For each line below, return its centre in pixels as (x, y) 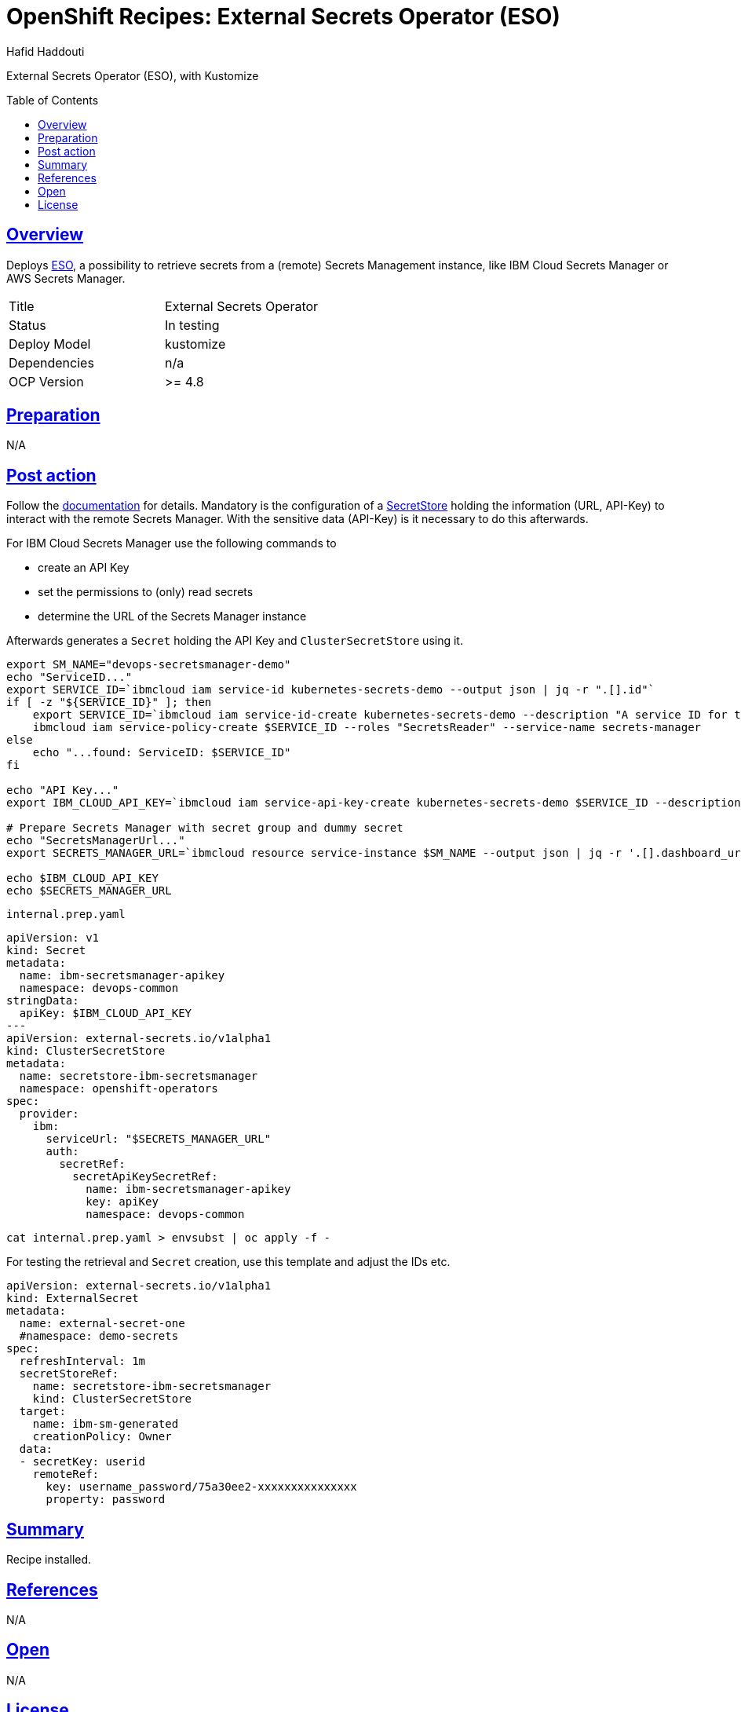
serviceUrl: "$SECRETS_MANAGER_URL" (159, 1139)
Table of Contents (53, 100)
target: (42, 1412)
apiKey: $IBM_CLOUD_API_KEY (106, 1013)
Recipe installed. (49, 1560)
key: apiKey (122, 1202)
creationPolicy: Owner (102, 1437)
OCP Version (46, 381)
